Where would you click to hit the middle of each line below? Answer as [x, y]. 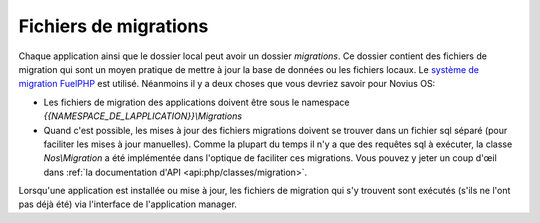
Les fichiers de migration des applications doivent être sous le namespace [196, 102]
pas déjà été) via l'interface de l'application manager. [127, 204]
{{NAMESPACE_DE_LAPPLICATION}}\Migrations [143, 116]
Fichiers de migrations [113, 26]
